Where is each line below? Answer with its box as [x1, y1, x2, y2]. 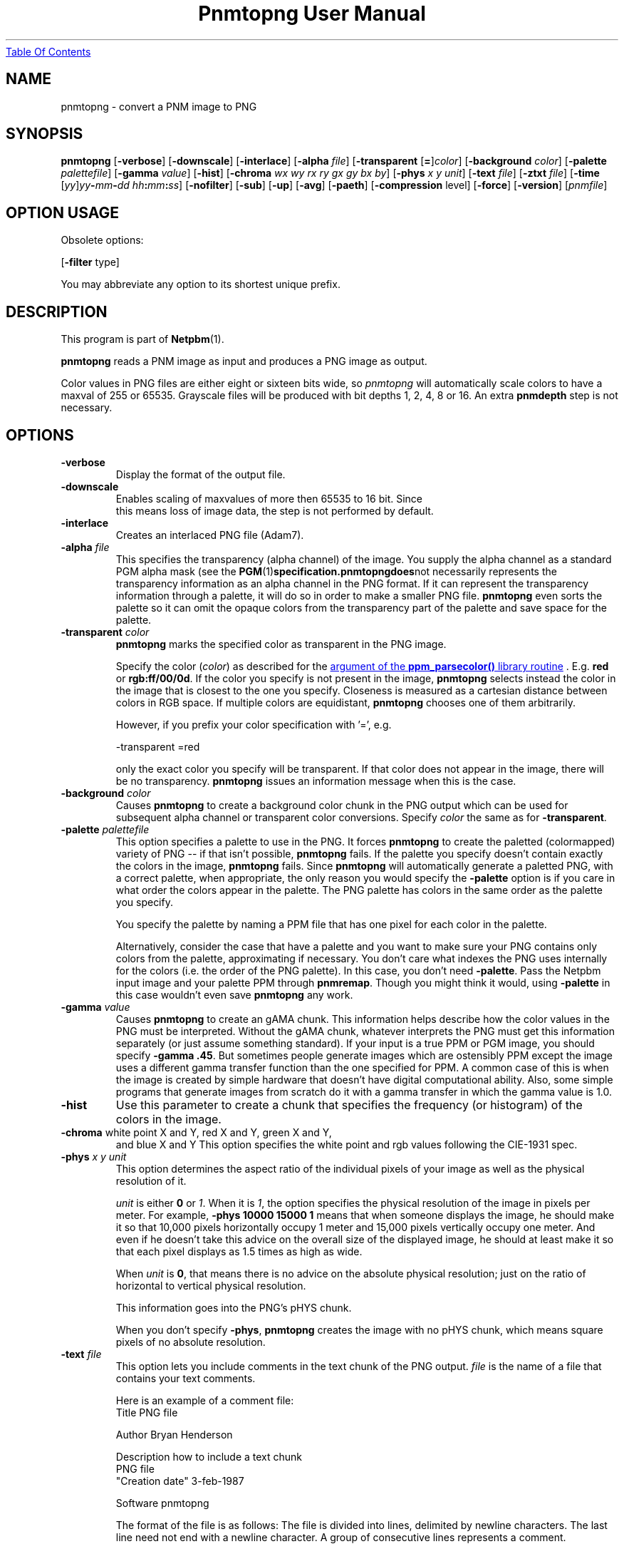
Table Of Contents [6, 45, 91, 58]
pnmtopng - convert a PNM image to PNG [61, 100, 257, 113]
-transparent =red [115, 740, 200, 753]
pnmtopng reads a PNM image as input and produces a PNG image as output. [61, 355, 427, 368]
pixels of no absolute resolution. [115, 1335, 266, 1348]
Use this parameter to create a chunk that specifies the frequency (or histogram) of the [115, 1097, 583, 1112]
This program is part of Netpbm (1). [61, 333, 224, 346]
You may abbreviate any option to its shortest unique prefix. [61, 278, 340, 291]
